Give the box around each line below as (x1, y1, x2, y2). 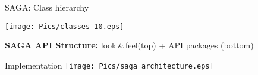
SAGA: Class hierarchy (5, 1, 89, 13)
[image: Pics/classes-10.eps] (5, 22, 124, 31)
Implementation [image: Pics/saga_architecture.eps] (5, 58, 214, 71)
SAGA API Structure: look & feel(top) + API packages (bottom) (5, 39, 254, 51)
